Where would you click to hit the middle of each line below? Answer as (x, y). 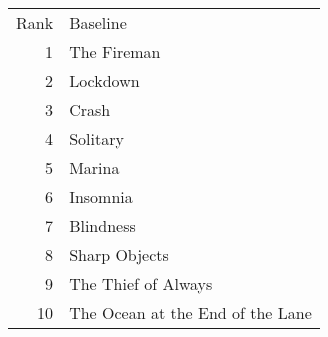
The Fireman (115, 51)
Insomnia (101, 196)
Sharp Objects (119, 254)
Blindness (102, 225)
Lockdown (104, 80)
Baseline (98, 22)
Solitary (96, 138)
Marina (94, 167)
